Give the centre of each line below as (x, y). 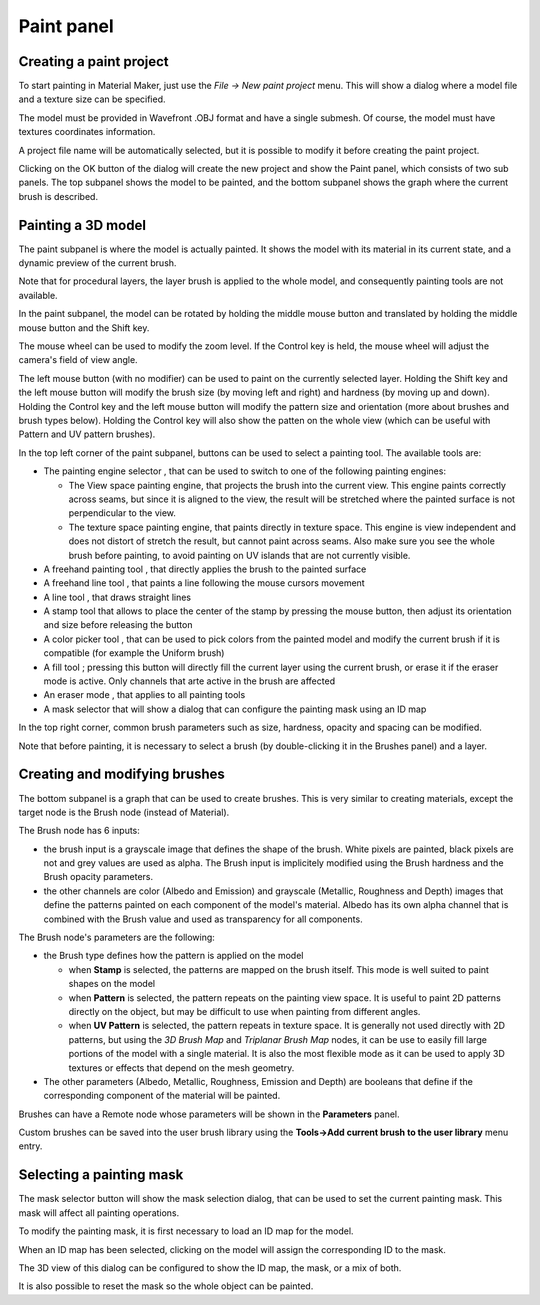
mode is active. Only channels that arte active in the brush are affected (189, 681)
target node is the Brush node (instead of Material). (124, 812)
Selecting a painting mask (101, 1175)
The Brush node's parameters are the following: (116, 937)
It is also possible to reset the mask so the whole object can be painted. (166, 1286)
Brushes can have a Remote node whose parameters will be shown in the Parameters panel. (209, 1114)
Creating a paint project (93, 61)
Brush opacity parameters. (98, 877)
